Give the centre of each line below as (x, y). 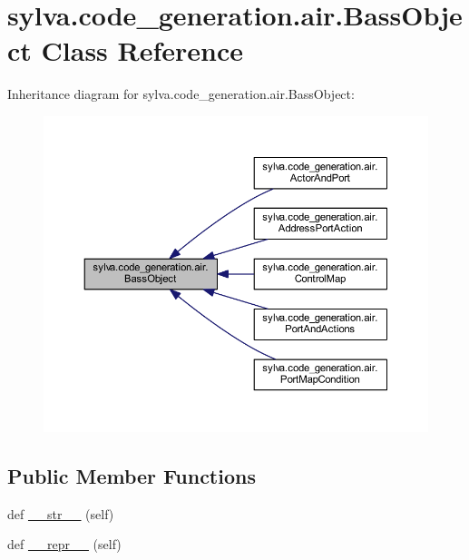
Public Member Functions (132, 475)
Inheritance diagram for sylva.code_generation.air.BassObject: (181, 94)
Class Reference (142, 50)
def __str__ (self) (61, 513)
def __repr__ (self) (64, 544)
